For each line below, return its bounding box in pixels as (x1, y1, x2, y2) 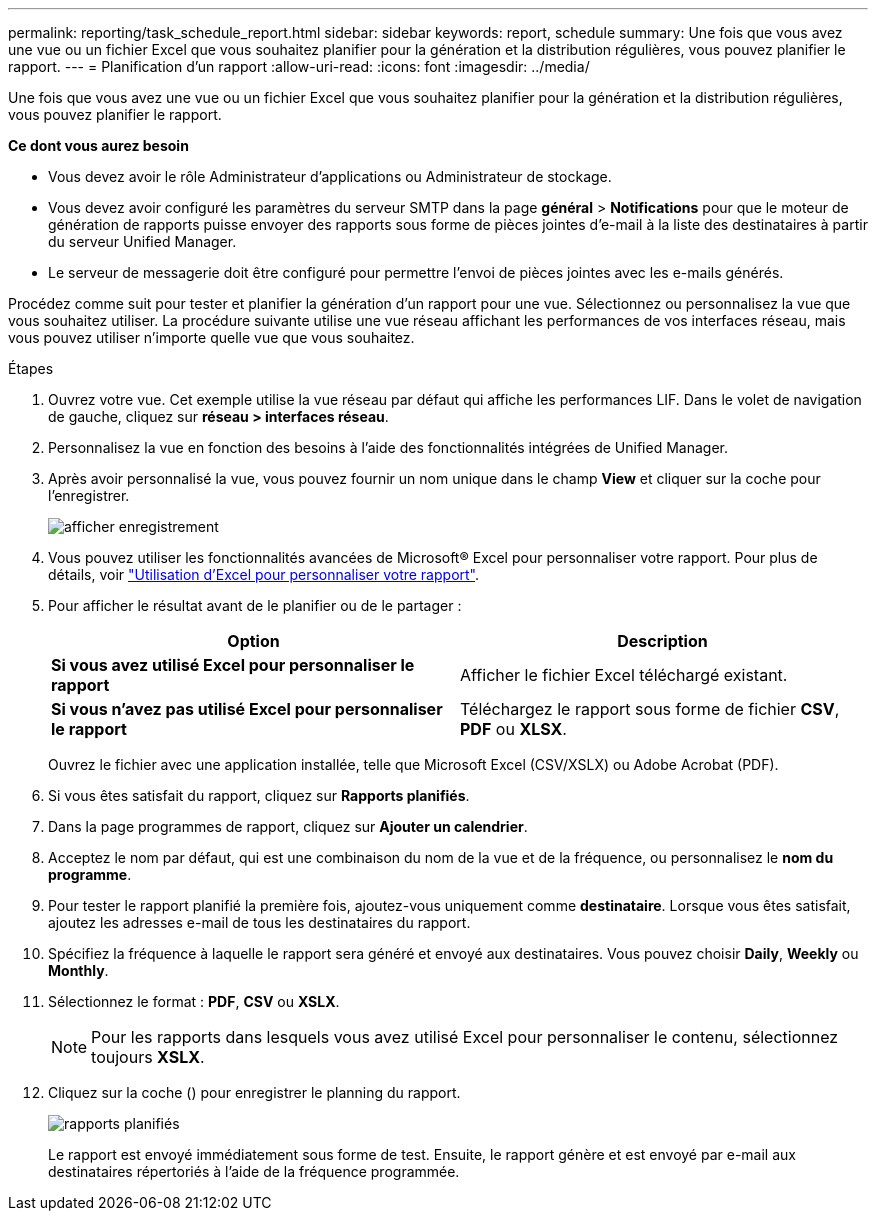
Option (227, 631, 280, 651)
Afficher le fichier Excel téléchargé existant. (460, 665, 788, 685)
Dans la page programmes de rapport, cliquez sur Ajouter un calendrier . (48, 818, 528, 835)
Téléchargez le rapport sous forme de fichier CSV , (460, 699, 840, 719)
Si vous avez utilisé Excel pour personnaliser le (51, 655, 415, 675)
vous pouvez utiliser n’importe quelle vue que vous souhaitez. (8, 329, 415, 346)
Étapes (8, 360, 54, 377)
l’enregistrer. (48, 487, 130, 504)
